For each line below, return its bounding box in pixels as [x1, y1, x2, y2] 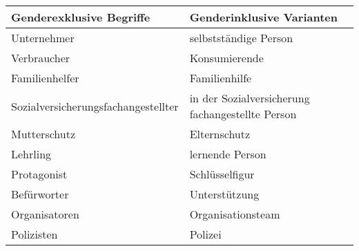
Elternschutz [189, 126, 251, 142]
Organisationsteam [189, 206, 280, 222]
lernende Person [189, 146, 266, 162]
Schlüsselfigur [189, 166, 255, 182]
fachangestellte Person [189, 106, 297, 122]
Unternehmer [11, 30, 75, 46]
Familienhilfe [189, 70, 252, 86]
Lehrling [11, 146, 52, 162]
